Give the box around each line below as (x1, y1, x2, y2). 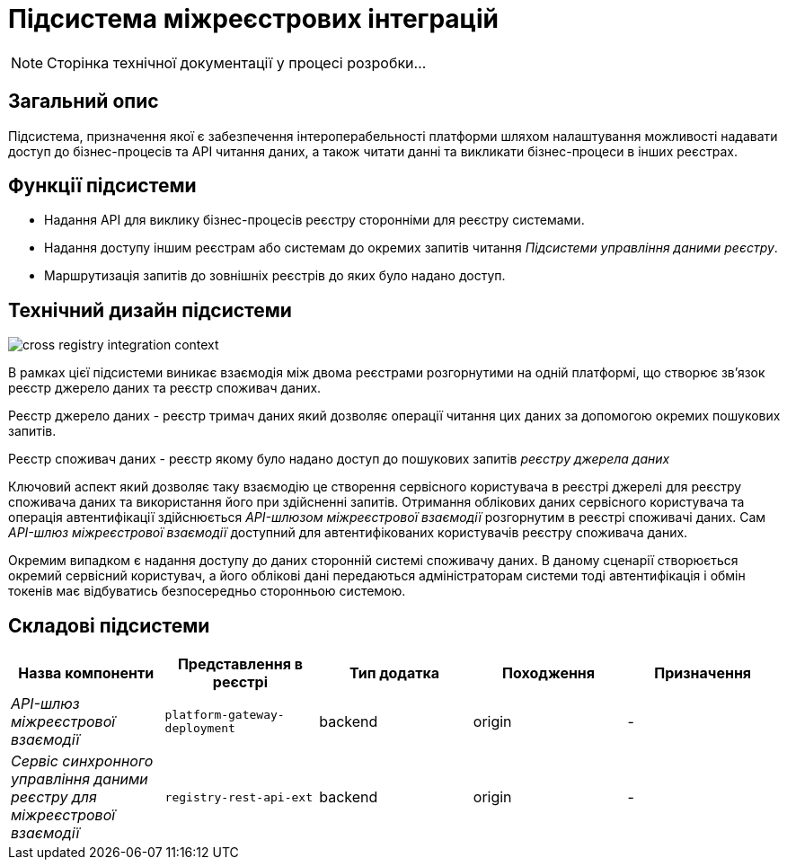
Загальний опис (8, 90, 159, 113)
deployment (164, 721, 235, 736)
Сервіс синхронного (11, 752, 154, 771)
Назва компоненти (18, 664, 155, 683)
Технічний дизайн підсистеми (8, 298, 292, 322)
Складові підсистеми (8, 614, 210, 637)
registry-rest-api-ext (164, 790, 313, 804)
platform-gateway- (164, 708, 285, 722)
